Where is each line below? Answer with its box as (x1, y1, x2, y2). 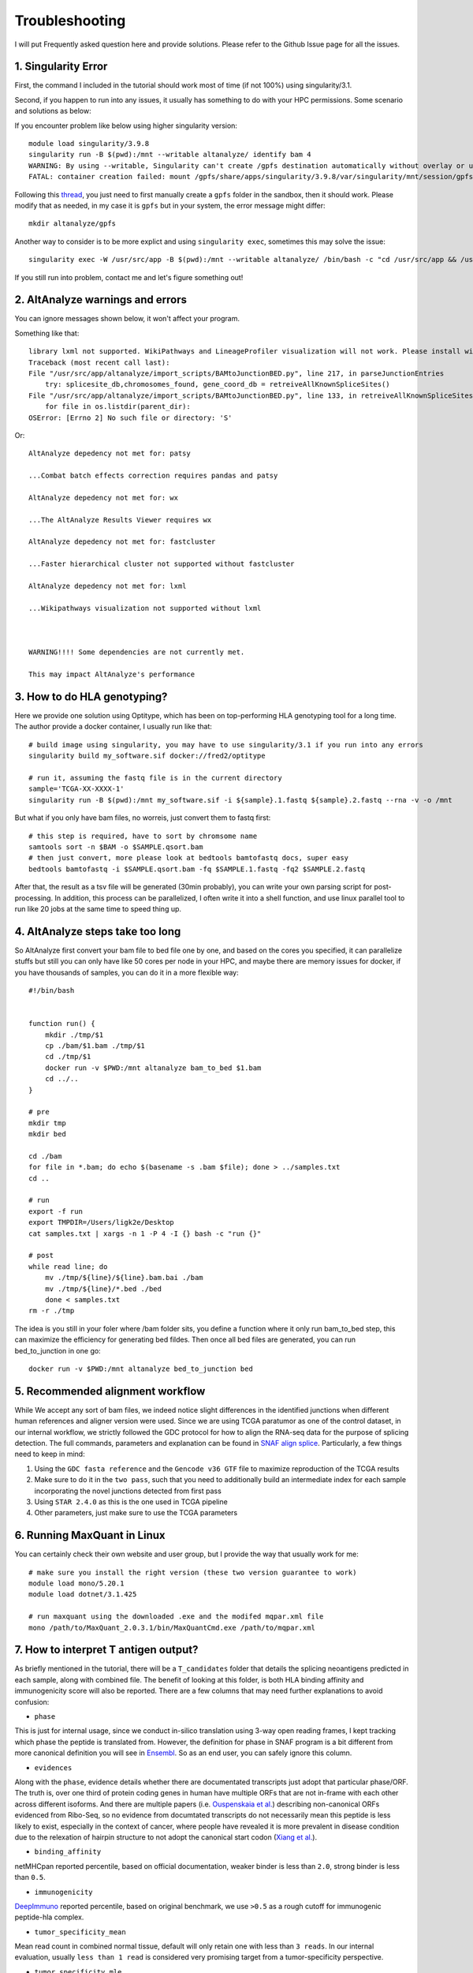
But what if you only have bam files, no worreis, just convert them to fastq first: (14, 813, 271, 822)
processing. (14, 893, 54, 903)
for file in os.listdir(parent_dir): (44, 402, 191, 411)
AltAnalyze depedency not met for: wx (28, 493, 179, 502)
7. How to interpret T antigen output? (14, 1643, 199, 1657)
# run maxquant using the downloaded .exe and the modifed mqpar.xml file (28, 1612, 324, 1621)
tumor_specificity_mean (34, 1927, 126, 1937)
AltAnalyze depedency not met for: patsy (28, 449, 191, 458)
